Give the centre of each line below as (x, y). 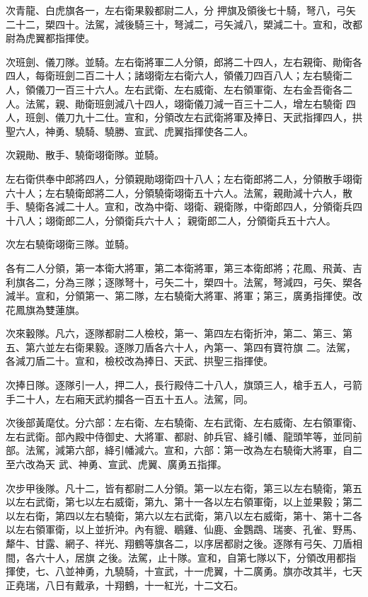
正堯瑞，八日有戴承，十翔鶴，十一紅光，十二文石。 (125, 585)
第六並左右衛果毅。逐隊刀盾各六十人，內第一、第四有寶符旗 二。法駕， (190, 347)
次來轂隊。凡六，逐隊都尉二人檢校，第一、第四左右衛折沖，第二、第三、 (174, 333)
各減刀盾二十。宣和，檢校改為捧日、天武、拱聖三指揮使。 (139, 361)
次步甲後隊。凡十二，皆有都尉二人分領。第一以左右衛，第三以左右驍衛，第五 (184, 488)
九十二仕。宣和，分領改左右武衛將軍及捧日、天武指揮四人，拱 (218, 117)
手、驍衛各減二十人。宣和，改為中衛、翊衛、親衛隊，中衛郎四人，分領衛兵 (179, 206)
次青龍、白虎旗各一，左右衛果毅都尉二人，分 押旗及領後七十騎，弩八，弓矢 (181, 10)
